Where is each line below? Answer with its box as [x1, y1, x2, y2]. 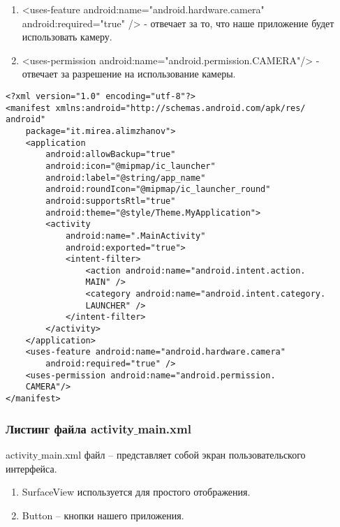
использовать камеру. [22, 29, 112, 44]
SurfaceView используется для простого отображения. [22, 484, 251, 499]
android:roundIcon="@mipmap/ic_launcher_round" [45, 184, 271, 195]
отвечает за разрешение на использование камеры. [22, 66, 236, 81]
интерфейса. [6, 461, 57, 475]
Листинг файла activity [6, 420, 134, 437]
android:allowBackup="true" [45, 149, 176, 160]
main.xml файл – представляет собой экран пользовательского [40, 447, 306, 461]
